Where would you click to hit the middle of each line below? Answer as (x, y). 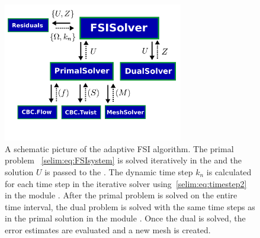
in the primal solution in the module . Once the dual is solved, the (125, 218)
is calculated (229, 172)
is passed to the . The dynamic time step (119, 172)
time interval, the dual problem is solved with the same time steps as (130, 206)
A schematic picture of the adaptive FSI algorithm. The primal (119, 148)
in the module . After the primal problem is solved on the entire (121, 195)
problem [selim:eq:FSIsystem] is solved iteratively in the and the (123, 160)
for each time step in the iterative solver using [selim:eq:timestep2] (126, 183)
